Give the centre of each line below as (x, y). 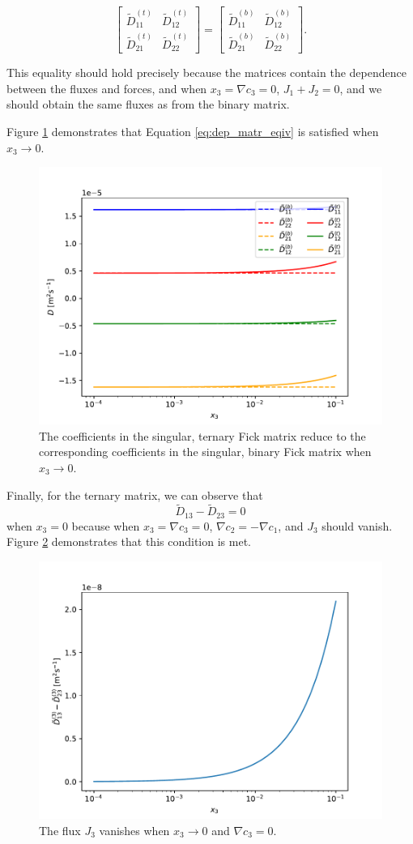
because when (106, 525)
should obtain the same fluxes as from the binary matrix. (148, 104)
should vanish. (357, 525)
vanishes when (134, 830)
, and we (361, 88)
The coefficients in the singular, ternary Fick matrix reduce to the (202, 435)
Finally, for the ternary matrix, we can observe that (135, 494)
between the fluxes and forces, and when (107, 88)
